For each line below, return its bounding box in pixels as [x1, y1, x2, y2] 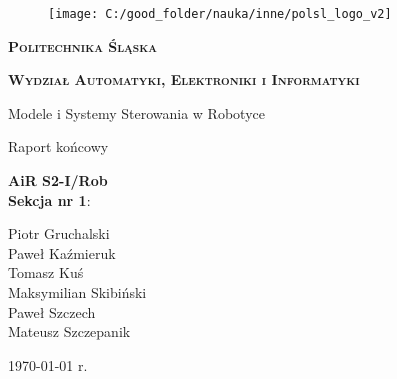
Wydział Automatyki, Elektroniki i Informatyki [8, 69, 360, 90]
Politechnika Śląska [8, 35, 157, 56]
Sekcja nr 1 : [8, 189, 91, 210]
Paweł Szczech [8, 301, 96, 322]
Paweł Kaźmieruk [8, 242, 116, 263]
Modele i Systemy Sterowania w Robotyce [8, 102, 265, 123]
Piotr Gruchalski [8, 223, 110, 244]
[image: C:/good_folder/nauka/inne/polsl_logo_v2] [48, 7, 392, 21]
